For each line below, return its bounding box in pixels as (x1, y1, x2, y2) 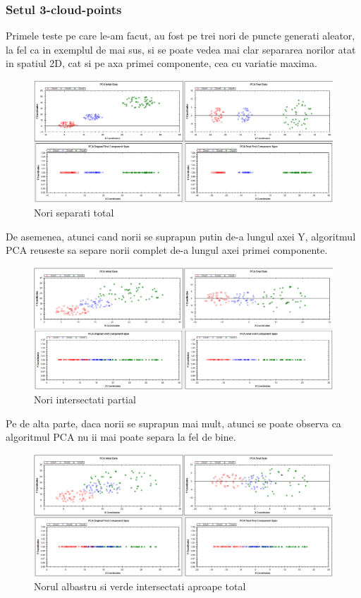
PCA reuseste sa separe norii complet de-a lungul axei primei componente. (6, 243, 328, 257)
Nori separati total (34, 205, 114, 220)
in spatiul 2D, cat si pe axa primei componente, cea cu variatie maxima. (6, 56, 317, 71)
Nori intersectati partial (34, 391, 136, 406)
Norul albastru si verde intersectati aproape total (34, 579, 246, 594)
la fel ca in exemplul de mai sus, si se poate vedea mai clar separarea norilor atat (6, 42, 356, 56)
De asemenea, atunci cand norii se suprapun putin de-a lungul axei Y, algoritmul (6, 228, 356, 243)
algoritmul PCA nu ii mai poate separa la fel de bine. (6, 429, 236, 444)
